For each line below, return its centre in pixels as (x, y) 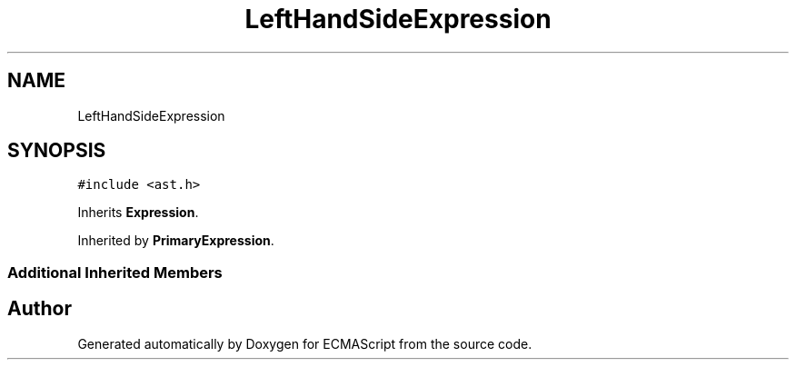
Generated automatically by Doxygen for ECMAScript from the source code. (305, 343)
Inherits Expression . (138, 213)
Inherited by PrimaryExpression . (176, 241)
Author (40, 309)
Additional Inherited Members (115, 272)
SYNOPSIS (57, 151)
